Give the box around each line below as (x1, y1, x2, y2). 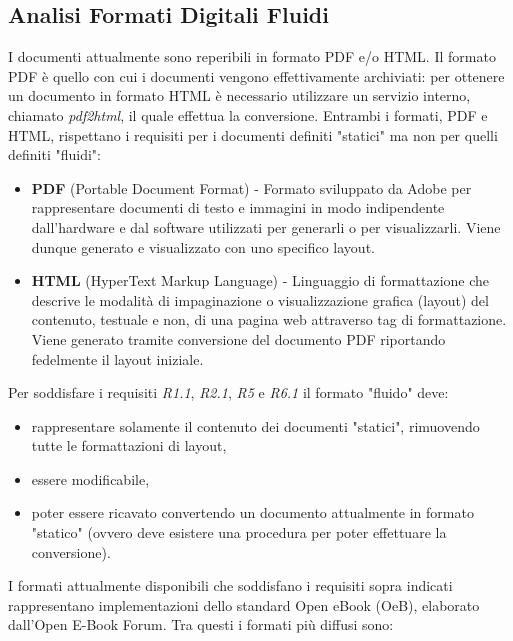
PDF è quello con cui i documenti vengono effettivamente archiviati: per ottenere (8, 65, 505, 86)
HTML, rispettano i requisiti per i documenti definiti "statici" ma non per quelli (8, 124, 498, 145)
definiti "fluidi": (8, 144, 101, 165)
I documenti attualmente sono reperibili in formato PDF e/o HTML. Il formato (8, 46, 496, 67)
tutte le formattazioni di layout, (31, 435, 227, 456)
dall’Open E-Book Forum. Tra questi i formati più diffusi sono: (8, 614, 394, 635)
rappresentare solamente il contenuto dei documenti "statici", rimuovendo (31, 415, 480, 436)
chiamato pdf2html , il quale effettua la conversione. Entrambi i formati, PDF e (8, 104, 488, 125)
